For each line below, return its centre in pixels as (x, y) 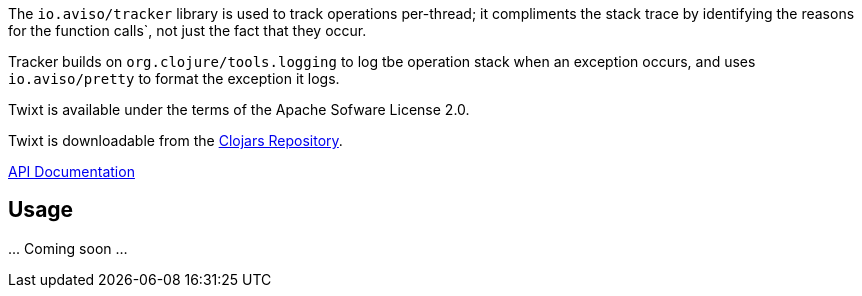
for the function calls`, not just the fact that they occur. (187, 30)
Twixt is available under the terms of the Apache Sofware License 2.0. (239, 109)
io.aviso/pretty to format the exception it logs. (174, 78)
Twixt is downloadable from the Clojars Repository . (175, 140)
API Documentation (71, 171)
